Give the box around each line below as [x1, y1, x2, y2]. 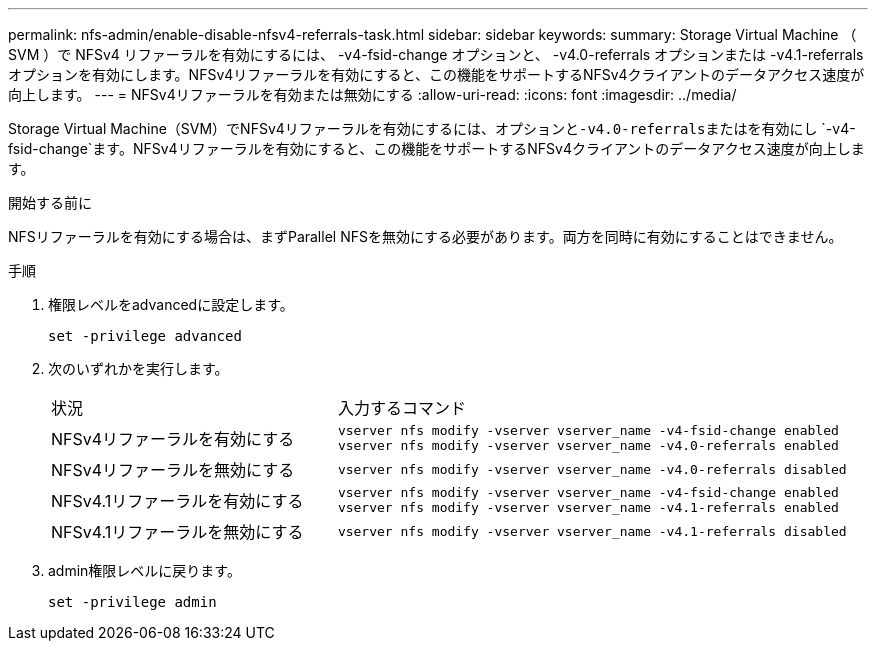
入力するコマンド [337, 398, 466, 418]
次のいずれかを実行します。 [48, 360, 229, 377]
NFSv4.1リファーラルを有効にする [51, 491, 304, 511]
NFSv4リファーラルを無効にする [51, 460, 295, 480]
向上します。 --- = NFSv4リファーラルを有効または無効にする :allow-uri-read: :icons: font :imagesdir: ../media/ [8, 86, 737, 103]
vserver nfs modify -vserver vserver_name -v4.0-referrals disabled [337, 461, 847, 477]
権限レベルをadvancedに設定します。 [48, 296, 294, 313]
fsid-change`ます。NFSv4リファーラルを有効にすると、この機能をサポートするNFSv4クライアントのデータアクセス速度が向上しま [8, 140, 865, 157]
